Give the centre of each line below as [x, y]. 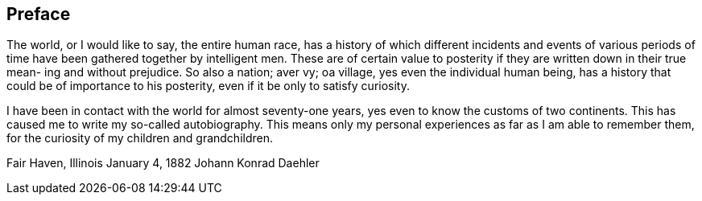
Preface [39, 14]
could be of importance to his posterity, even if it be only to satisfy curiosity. [208, 86]
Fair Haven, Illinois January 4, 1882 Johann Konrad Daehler [163, 163]
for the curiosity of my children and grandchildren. [140, 138]
